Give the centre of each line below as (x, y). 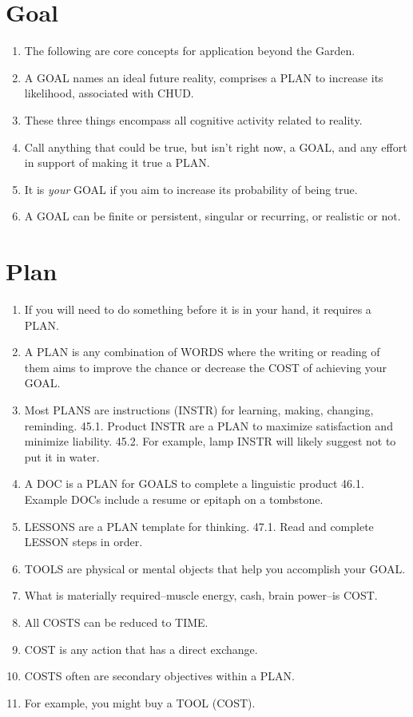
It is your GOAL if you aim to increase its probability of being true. (191, 189)
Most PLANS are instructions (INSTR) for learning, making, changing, (199, 409)
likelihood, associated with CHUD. (109, 93)
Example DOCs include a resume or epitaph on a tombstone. (174, 499)
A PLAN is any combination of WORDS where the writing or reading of (202, 352)
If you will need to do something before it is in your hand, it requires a (198, 309)
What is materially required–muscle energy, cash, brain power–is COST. (201, 595)
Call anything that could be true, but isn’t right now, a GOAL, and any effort (216, 147)
